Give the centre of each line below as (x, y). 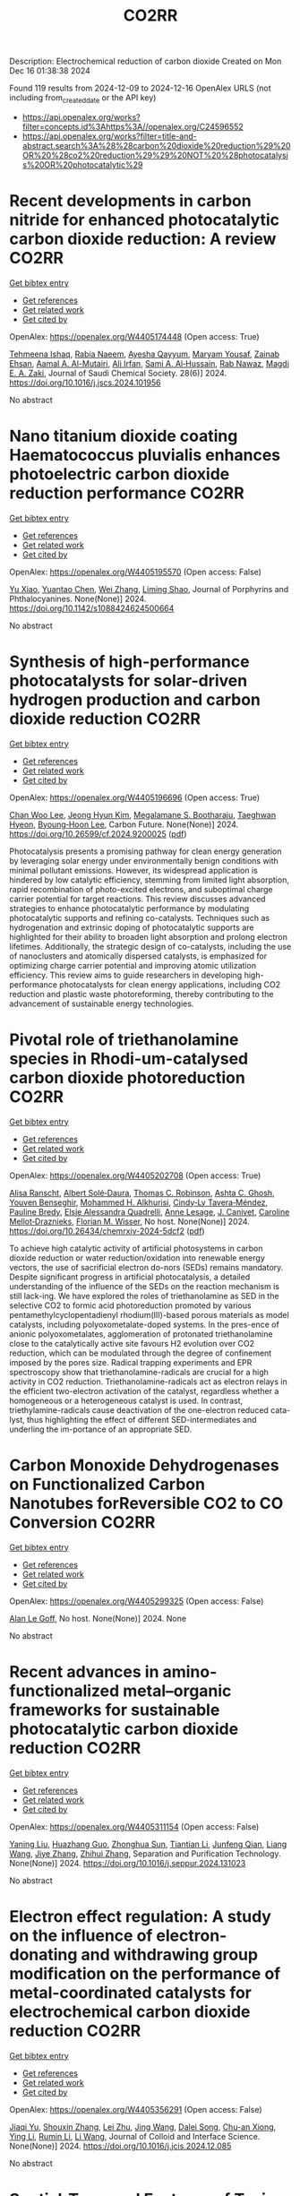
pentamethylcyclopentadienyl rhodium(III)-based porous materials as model (149, 1314)
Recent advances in (84, 1671)
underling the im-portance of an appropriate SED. (101, 1429)
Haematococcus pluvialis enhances (145, 456)
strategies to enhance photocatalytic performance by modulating (129, 908)
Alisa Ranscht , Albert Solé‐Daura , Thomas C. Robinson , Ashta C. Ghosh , (142, 1193)
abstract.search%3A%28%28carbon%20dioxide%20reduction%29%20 (156, 145)
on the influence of (81, 1935)
